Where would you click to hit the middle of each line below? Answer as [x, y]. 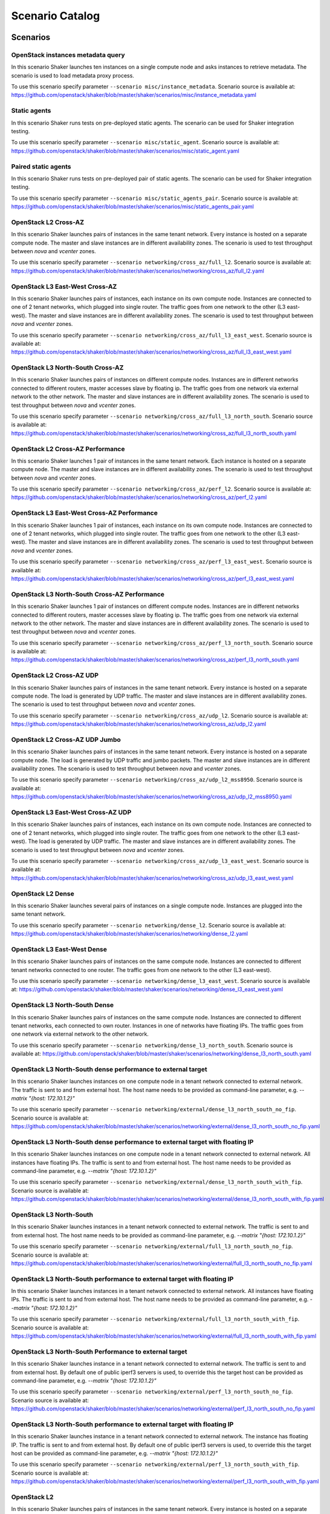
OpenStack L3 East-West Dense [59, 949]
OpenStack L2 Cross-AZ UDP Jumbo [66, 739]
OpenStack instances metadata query [68, 55]
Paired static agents [41, 167]
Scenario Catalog [56, 16]
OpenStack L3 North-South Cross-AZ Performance [88, 594]
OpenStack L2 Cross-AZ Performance [68, 449]
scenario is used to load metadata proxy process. [73, 75]
